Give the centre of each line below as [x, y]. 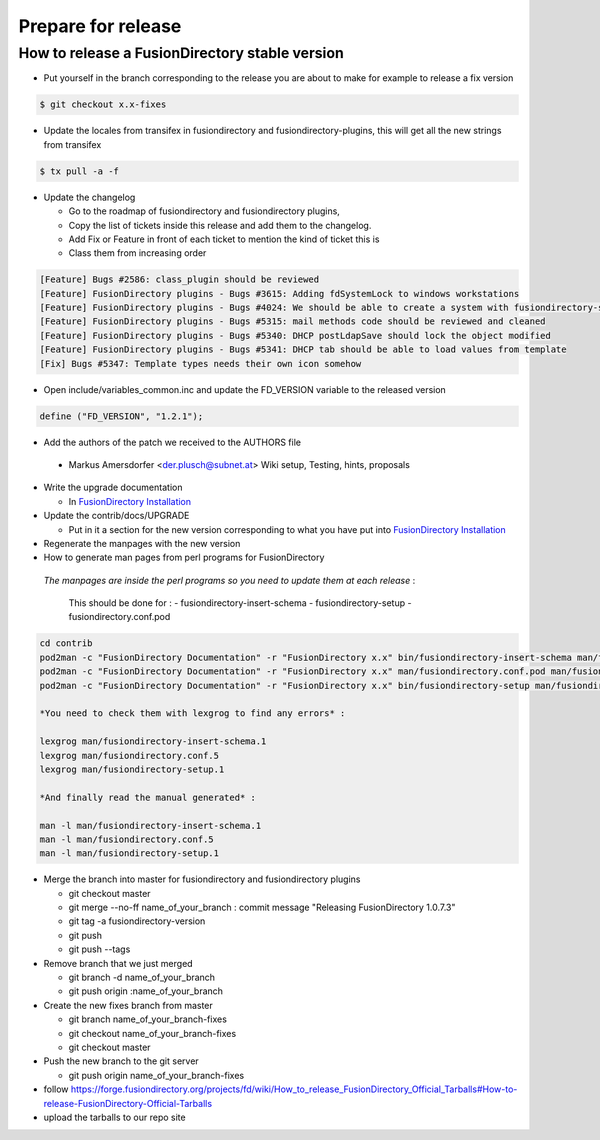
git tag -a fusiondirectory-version [137, 921]
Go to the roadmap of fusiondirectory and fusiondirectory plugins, [204, 211]
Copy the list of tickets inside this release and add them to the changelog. [220, 225]
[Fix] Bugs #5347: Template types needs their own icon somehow [200, 363]
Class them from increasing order [137, 253]
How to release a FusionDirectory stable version [181, 53]
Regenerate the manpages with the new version [142, 543]
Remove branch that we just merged [118, 963]
